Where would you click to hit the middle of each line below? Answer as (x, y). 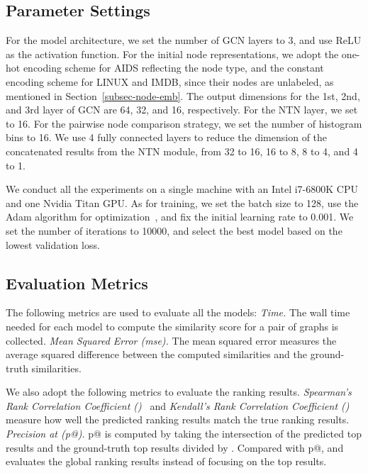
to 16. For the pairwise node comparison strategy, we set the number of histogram (184, 123)
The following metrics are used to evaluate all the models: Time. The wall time (178, 312)
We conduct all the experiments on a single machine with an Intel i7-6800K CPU (182, 189)
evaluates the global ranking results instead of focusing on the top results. (166, 461)
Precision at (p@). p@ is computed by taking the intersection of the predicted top (184, 434)
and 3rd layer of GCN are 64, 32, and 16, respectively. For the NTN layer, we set (182, 110)
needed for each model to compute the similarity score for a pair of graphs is (172, 326)
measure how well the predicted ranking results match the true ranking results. (178, 419)
